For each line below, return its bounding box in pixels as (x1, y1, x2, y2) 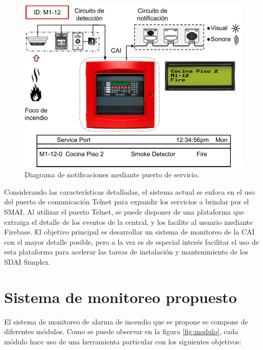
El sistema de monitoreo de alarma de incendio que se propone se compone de (4, 316, 248, 326)
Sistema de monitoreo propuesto (4, 286, 237, 307)
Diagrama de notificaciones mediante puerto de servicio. (25, 169, 200, 180)
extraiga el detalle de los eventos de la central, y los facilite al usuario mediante (4, 216, 253, 227)
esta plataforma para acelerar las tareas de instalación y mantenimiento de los (4, 246, 249, 257)
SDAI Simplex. (4, 256, 51, 267)
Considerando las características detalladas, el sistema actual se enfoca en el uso (4, 186, 255, 197)
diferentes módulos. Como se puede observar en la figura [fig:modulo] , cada (4, 326, 238, 337)
